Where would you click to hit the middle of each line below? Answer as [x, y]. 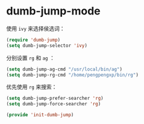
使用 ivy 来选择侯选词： [36, 28]
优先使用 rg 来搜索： [32, 87]
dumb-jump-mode [53, 11]
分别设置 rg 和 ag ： [31, 58]
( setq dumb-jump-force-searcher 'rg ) [54, 104]
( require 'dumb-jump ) [33, 40]
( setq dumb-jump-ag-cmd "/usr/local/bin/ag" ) [64, 69]
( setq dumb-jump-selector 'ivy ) [47, 45]
